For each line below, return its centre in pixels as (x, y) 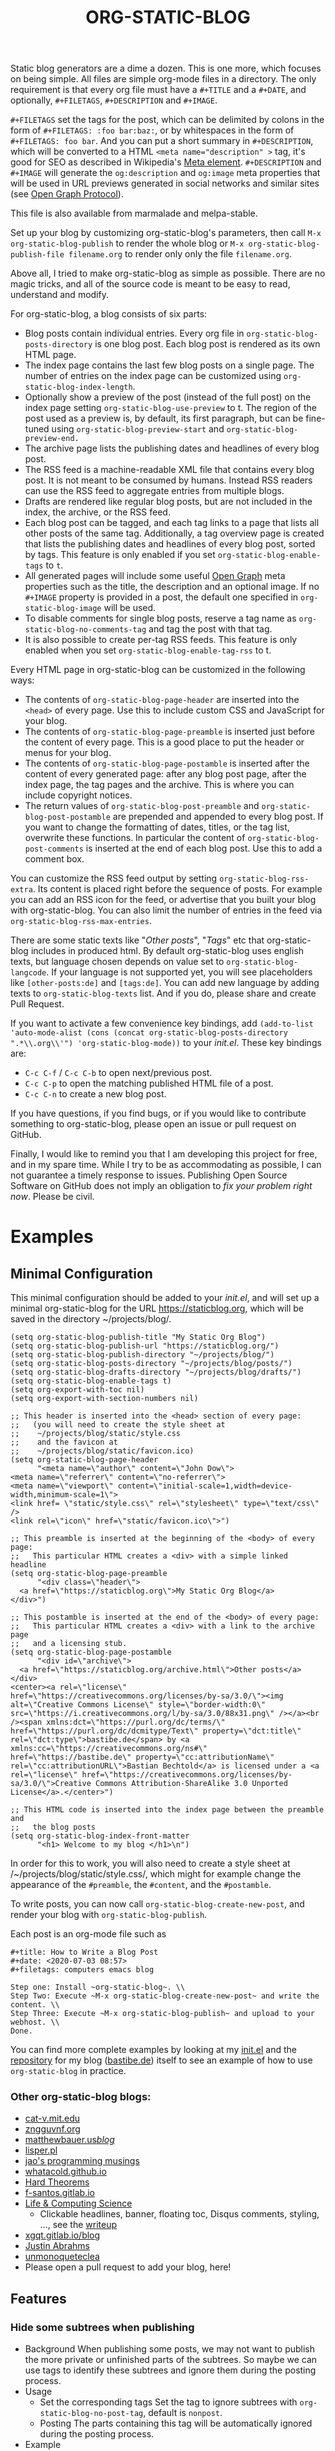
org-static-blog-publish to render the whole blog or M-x (127, 243)
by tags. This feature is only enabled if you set (120, 555)
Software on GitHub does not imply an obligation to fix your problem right (161, 1186)
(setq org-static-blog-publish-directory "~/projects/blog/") (142, 1355)
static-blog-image (63, 609)
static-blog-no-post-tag (91, 2414)
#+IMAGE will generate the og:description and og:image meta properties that (165, 173)
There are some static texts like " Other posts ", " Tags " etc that (137, 940)
